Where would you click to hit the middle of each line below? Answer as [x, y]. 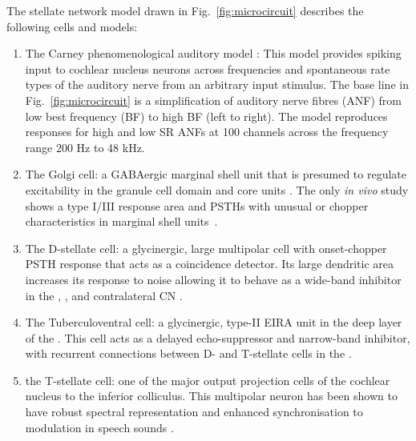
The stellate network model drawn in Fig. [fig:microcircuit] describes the [185, 10]
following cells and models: [72, 26]
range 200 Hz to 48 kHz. [85, 147]
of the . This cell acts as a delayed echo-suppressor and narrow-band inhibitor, [218, 337]
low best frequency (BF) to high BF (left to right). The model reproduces [206, 116]
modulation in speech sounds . [99, 427]
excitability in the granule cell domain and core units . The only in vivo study [217, 189]
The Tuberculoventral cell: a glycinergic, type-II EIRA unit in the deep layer [214, 322]
